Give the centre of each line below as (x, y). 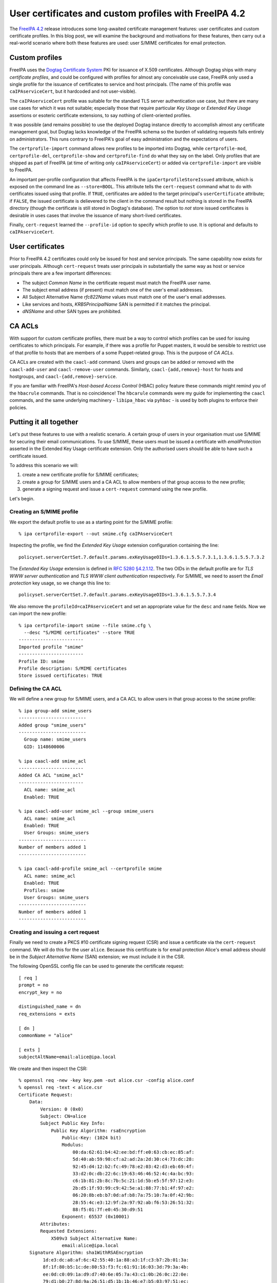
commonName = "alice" (46, 1035)
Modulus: (73, 1145)
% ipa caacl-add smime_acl (53, 761)
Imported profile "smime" (51, 647)
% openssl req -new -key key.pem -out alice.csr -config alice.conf (106, 1080)
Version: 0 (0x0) (62, 1109)
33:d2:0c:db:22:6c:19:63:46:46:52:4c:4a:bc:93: (133, 1174)
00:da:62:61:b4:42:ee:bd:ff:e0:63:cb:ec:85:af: (133, 1152)
